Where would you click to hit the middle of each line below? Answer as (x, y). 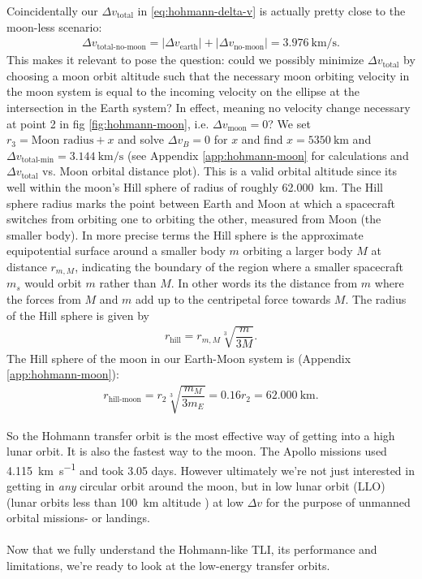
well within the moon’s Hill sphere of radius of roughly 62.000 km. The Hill (195, 186)
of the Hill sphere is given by (78, 315)
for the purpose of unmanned (338, 501)
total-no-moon (121, 47)
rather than (128, 283)
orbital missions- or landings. (78, 518)
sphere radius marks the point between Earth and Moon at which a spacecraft (201, 203)
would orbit (53, 283)
